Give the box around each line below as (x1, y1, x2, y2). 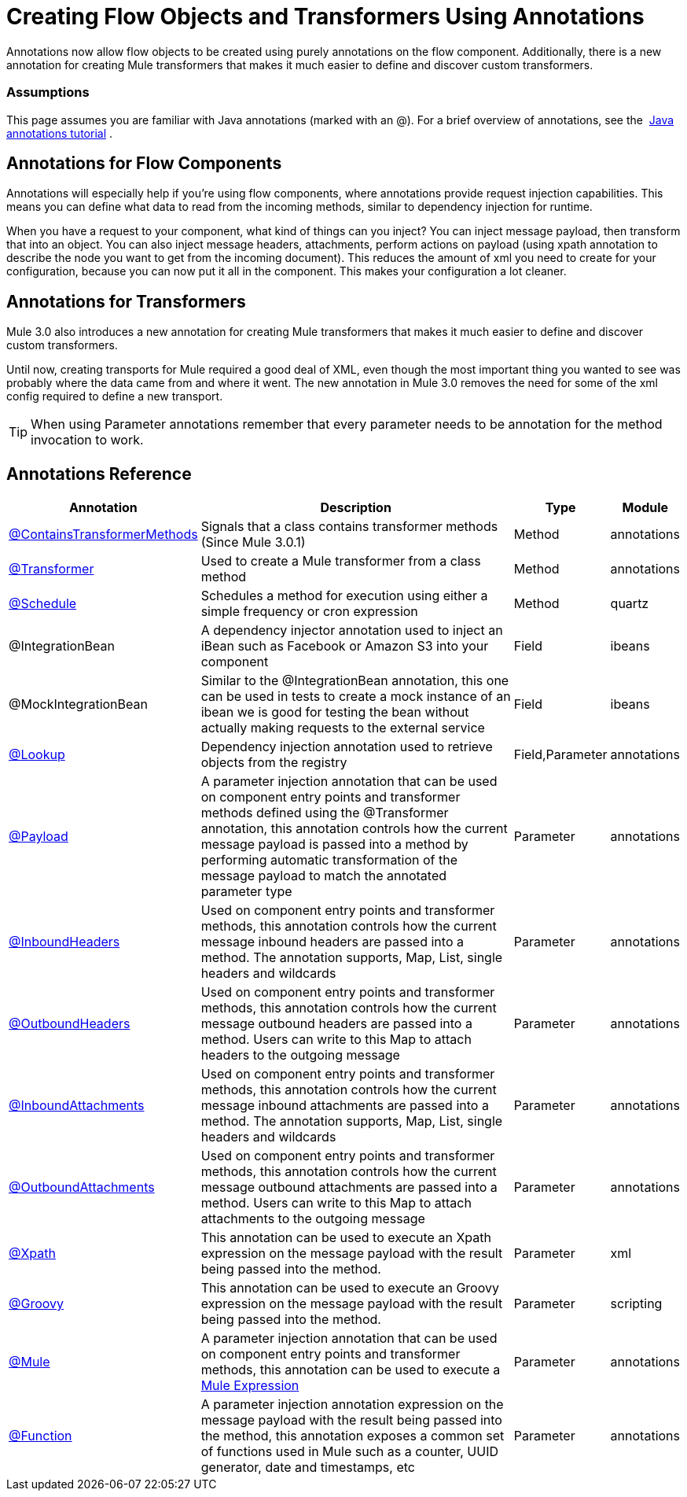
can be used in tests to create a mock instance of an (200, 688, 511, 705)
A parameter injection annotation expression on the (200, 1396, 504, 1413)
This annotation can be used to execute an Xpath (200, 1230, 491, 1246)
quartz (610, 595, 649, 612)
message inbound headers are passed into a (200, 934, 464, 950)
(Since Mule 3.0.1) (200, 534, 306, 551)
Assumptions (6, 84, 90, 101)
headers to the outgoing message (200, 1047, 400, 1064)
